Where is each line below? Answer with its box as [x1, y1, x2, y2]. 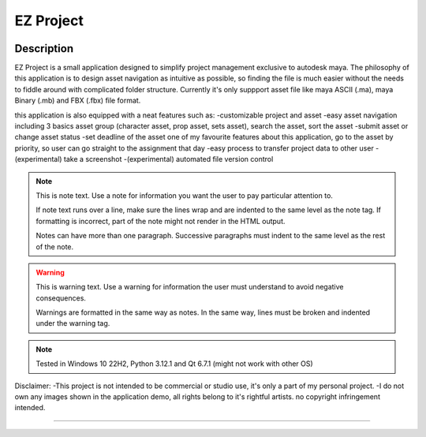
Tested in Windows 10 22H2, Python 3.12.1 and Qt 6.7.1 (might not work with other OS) [35, 359, 313, 368]
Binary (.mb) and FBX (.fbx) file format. [14, 95, 141, 106]
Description [14, 42, 74, 55]
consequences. [35, 293, 87, 303]
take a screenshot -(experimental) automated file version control [63, 155, 274, 164]
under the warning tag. [35, 319, 110, 328]
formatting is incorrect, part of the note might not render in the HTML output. [35, 216, 286, 226]
